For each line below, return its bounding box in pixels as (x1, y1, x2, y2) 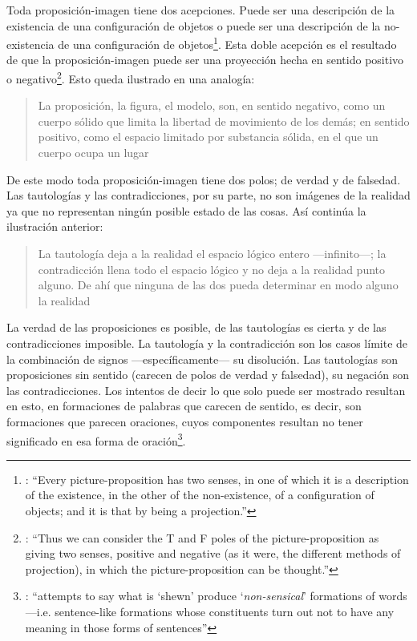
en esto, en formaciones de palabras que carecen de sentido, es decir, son (6, 397, 362, 414)
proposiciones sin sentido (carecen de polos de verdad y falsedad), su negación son (6, 366, 409, 383)
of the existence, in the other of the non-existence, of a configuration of (25, 486, 374, 503)
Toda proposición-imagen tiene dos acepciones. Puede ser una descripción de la (6, 2, 395, 18)
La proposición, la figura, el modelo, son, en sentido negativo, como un (38, 97, 386, 114)
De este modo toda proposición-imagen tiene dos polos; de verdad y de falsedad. (6, 171, 401, 187)
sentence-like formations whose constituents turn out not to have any (55, 603, 395, 619)
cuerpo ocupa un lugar (38, 144, 149, 161)
